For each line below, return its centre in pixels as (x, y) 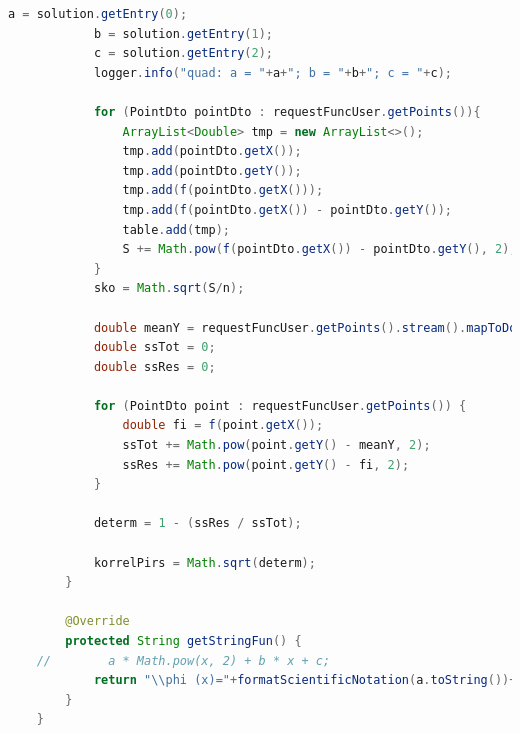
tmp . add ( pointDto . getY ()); (212, 170)
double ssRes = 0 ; (154, 366)
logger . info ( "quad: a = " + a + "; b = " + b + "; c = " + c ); (273, 72)
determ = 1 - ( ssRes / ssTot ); (197, 523)
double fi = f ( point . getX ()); (223, 425)
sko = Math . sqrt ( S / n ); (169, 288)
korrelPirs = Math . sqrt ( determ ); (204, 562)
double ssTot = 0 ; (154, 347)
